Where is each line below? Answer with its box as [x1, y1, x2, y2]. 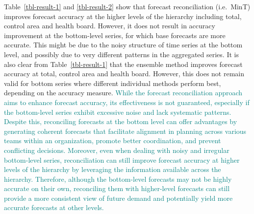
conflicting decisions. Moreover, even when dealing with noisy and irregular [4, 145, 229, 155]
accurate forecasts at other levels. [4, 202, 104, 213]
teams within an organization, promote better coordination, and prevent [4, 135, 221, 146]
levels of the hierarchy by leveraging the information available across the [4, 164, 221, 174]
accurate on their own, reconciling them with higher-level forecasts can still [4, 183, 230, 193]
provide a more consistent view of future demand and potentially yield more [4, 193, 233, 203]
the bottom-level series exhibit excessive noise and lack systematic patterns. [4, 107, 231, 117]
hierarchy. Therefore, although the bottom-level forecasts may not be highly [4, 173, 232, 184]
